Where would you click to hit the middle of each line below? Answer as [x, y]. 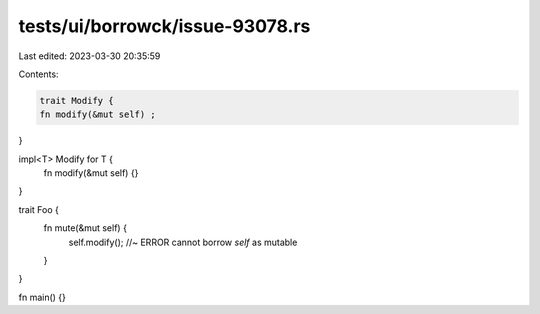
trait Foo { [39, 209]
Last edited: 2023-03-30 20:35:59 [89, 56]
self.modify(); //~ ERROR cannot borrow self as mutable [183, 242]
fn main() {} [42, 297]
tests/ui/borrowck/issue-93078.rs [164, 26]
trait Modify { [76, 100]
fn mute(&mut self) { [85, 228]
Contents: [38, 74]
